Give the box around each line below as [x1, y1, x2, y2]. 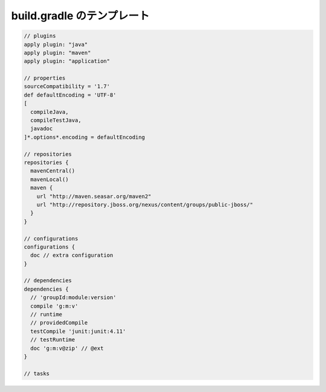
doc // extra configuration [30, 252, 113, 259]
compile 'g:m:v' [30, 302, 78, 309]
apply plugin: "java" [24, 41, 88, 48]
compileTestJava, [30, 117, 81, 124]
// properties [24, 75, 66, 81]
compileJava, [30, 109, 69, 115]
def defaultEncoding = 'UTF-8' [24, 91, 117, 98]
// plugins [24, 33, 56, 39]
